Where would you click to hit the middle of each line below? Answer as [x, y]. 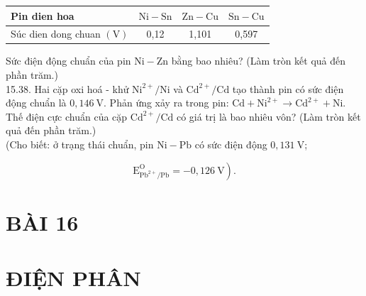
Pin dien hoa [43, 15]
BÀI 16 [42, 222]
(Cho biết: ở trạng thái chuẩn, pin [80, 144]
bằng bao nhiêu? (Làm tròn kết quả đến [259, 61]
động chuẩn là [36, 103]
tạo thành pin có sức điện [288, 88]
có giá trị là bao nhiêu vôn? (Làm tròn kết [268, 116]
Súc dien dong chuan [56, 34]
